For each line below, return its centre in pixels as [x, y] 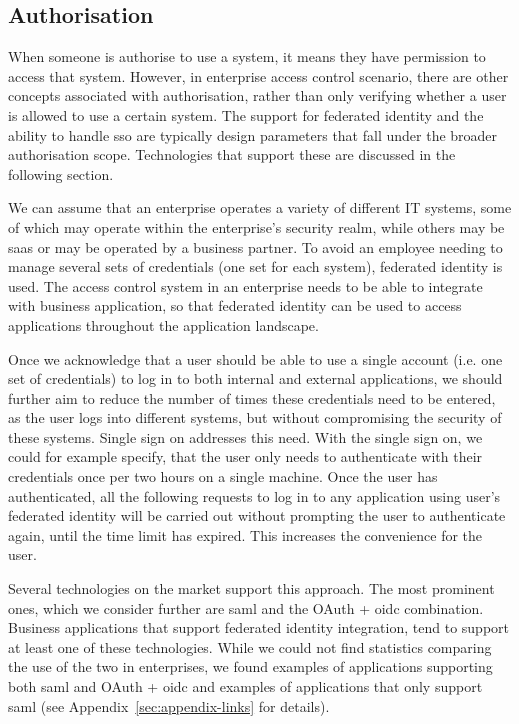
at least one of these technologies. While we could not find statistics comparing [250, 646]
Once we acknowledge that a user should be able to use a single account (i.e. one [255, 358]
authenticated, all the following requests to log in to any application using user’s [254, 495]
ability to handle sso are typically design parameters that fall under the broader [253, 134]
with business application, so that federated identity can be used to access [235, 305]
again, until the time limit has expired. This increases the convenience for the [245, 534]
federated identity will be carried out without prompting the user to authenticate [257, 515]
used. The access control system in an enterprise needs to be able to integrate [245, 285]
